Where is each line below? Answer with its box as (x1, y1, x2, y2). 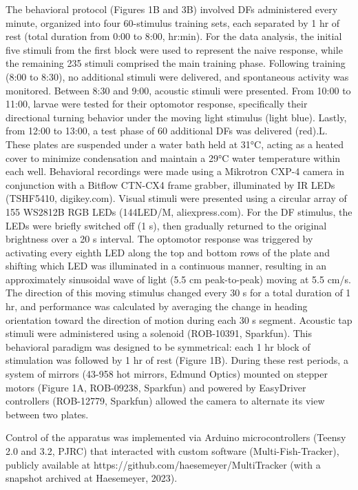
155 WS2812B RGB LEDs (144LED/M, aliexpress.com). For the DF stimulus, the (6, 204, 352, 218)
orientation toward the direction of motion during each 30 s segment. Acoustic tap (6, 312, 352, 327)
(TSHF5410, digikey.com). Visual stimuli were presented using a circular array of (6, 191, 347, 205)
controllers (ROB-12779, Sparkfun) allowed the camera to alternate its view (6, 394, 325, 408)
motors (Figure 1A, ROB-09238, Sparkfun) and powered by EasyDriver (6, 380, 306, 394)
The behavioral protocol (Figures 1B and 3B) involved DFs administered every (6, 2, 338, 16)
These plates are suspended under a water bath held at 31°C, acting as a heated (6, 136, 344, 151)
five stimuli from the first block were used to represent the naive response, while (6, 42, 343, 57)
